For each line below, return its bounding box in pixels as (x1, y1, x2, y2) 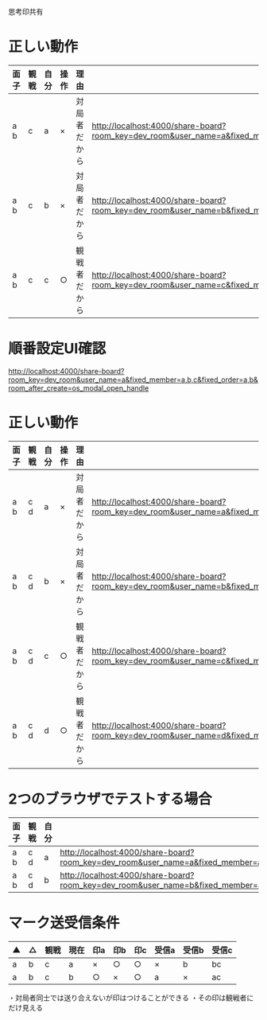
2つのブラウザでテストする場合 (8, 790, 212, 808)
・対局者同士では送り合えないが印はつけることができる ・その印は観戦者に (8, 993, 254, 1002)
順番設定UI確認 (8, 340, 106, 358)
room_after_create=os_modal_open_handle (8, 383, 149, 392)
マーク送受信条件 (8, 913, 121, 932)
